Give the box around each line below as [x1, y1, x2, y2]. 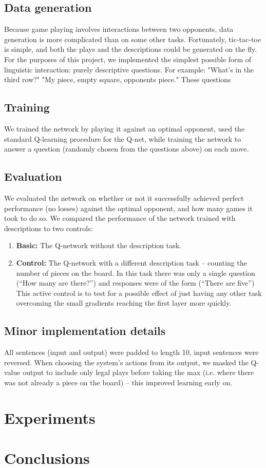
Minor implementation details [4, 323, 166, 339]
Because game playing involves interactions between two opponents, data [4, 24, 234, 34]
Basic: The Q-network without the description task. [16, 240, 181, 251]
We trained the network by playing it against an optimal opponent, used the [4, 123, 245, 134]
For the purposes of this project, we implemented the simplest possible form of [4, 53, 252, 64]
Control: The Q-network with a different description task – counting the [16, 257, 247, 268]
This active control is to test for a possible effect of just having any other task [16, 287, 262, 298]
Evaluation [4, 169, 62, 184]
